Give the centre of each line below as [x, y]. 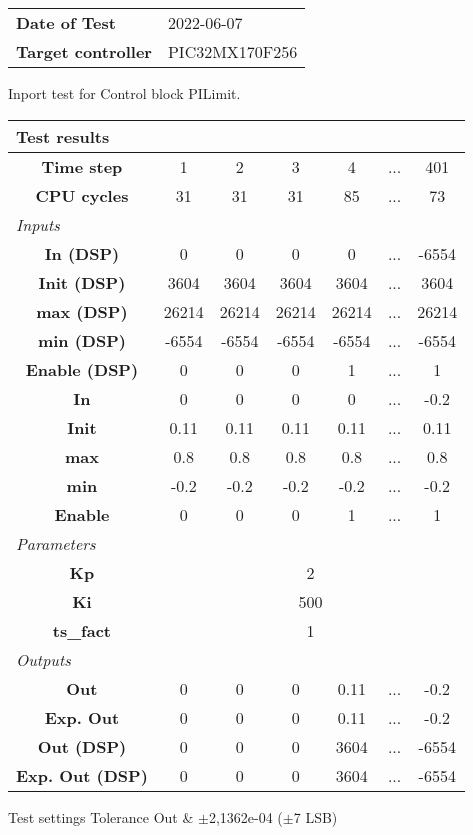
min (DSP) [81, 340]
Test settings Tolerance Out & [101, 816]
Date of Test [66, 22]
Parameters [56, 543]
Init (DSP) [82, 282]
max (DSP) [82, 311]
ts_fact [82, 630]
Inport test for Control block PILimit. [124, 93]
